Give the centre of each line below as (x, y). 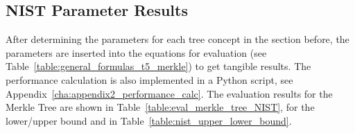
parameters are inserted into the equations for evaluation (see (136, 52)
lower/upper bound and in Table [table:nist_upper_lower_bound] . (149, 120)
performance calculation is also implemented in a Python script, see (149, 79)
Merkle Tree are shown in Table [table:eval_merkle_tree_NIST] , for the (160, 107)
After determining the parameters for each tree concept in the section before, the (177, 39)
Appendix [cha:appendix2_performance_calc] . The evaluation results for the (169, 93)
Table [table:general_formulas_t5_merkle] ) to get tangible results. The (158, 66)
